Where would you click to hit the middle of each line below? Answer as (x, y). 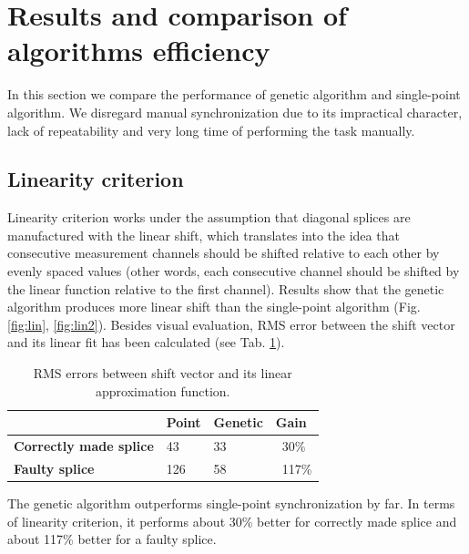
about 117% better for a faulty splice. (112, 539)
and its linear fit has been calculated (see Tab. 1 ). (146, 342)
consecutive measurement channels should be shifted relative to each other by (224, 253)
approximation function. (163, 390)
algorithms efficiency (139, 51)
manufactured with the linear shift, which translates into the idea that (204, 235)
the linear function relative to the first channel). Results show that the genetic (226, 288)
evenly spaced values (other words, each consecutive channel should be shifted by (234, 271)
